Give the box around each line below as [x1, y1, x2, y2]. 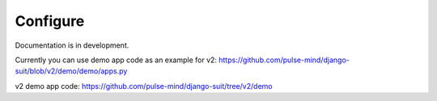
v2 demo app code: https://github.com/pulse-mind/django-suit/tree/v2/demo [15, 81, 273, 90]
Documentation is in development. [15, 40, 129, 50]
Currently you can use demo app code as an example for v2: [15, 55, 218, 65]
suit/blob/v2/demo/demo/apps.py [15, 66, 128, 76]
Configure [15, 12, 85, 30]
